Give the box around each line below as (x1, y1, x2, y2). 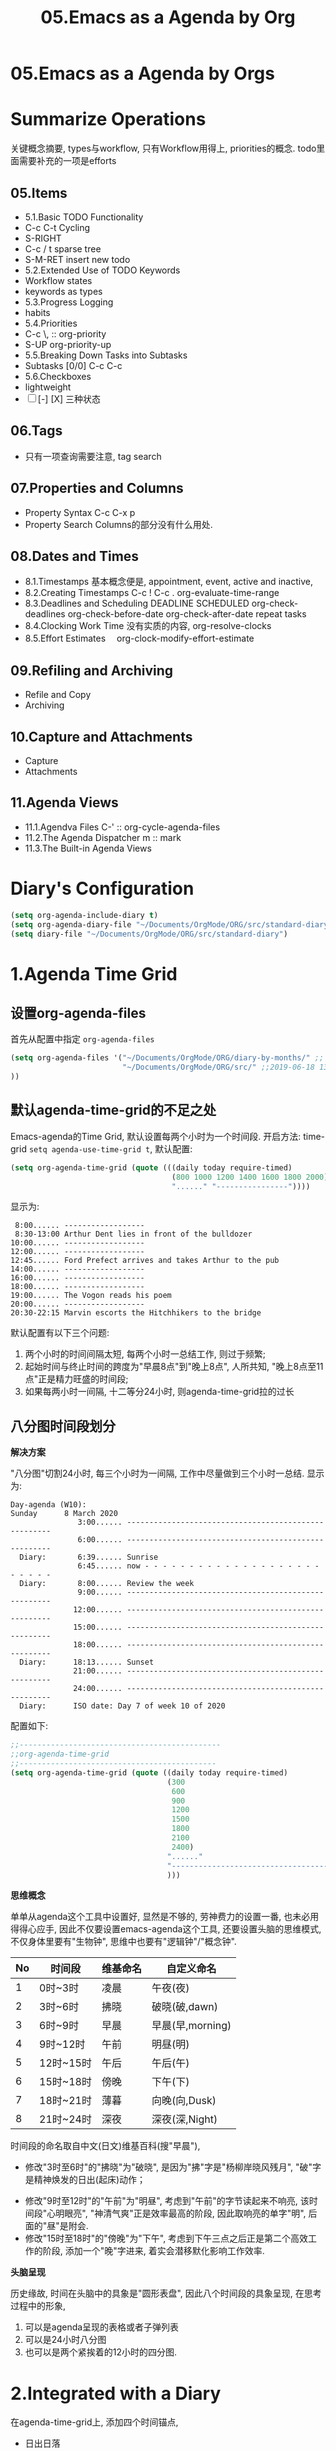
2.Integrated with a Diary (10, 2382, 222, 2405)
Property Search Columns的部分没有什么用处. (24, 518, 213, 530)
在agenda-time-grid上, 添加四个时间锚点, (10, 2416, 179, 2428)
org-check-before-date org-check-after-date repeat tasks (67, 608, 307, 620)
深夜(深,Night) (151, 2112, 218, 2126)
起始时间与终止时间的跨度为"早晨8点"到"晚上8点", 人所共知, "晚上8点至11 (24, 1361, 324, 1373)
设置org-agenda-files (10, 1004, 147, 1021)
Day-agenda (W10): (10, 1500, 87, 1510)
